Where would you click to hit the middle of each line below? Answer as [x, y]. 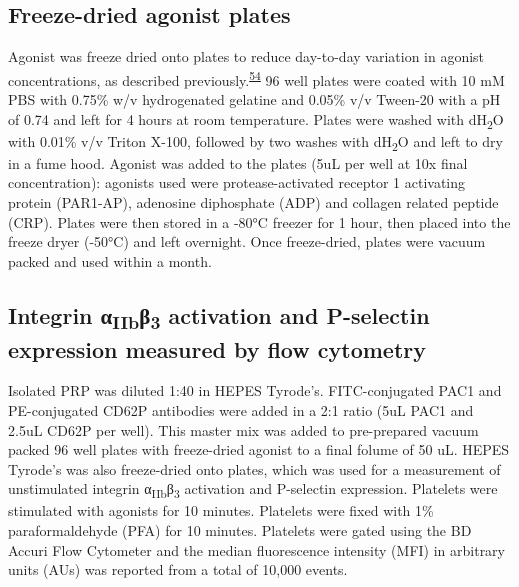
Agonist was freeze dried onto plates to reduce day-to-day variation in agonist [246, 56]
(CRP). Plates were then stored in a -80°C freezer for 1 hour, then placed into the [259, 221]
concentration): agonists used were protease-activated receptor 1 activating [237, 182]
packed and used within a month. [110, 260]
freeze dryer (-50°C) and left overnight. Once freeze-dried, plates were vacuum [247, 241]
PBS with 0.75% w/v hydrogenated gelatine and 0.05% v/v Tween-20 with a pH [254, 99]
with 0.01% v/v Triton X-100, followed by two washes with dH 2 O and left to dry [255, 142]
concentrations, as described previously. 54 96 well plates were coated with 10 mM [256, 78]
